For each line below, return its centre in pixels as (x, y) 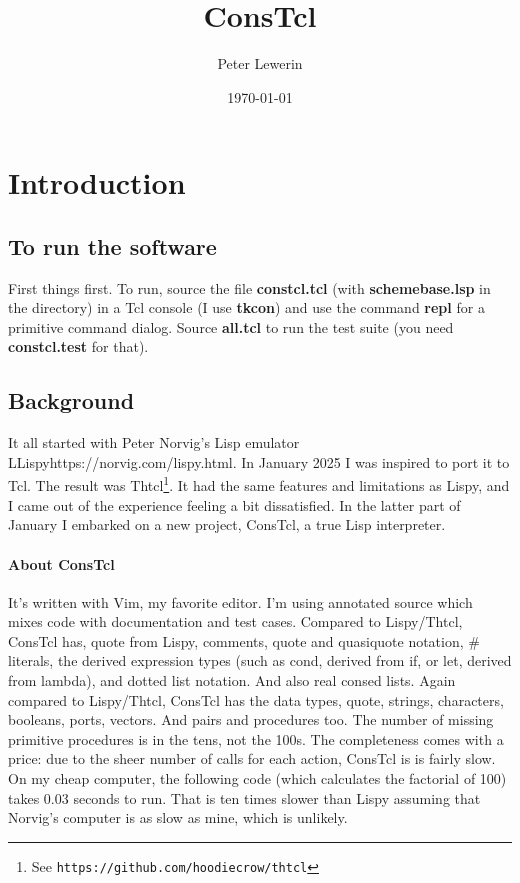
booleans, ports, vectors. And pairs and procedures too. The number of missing (251, 719)
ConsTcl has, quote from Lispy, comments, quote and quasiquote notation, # (244, 640)
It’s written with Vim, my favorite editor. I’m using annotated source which (240, 601)
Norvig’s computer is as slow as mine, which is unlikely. (178, 817)
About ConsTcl (61, 563)
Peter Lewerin (260, 63)
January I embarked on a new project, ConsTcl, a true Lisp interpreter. (227, 524)
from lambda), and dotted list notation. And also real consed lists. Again (232, 680)
